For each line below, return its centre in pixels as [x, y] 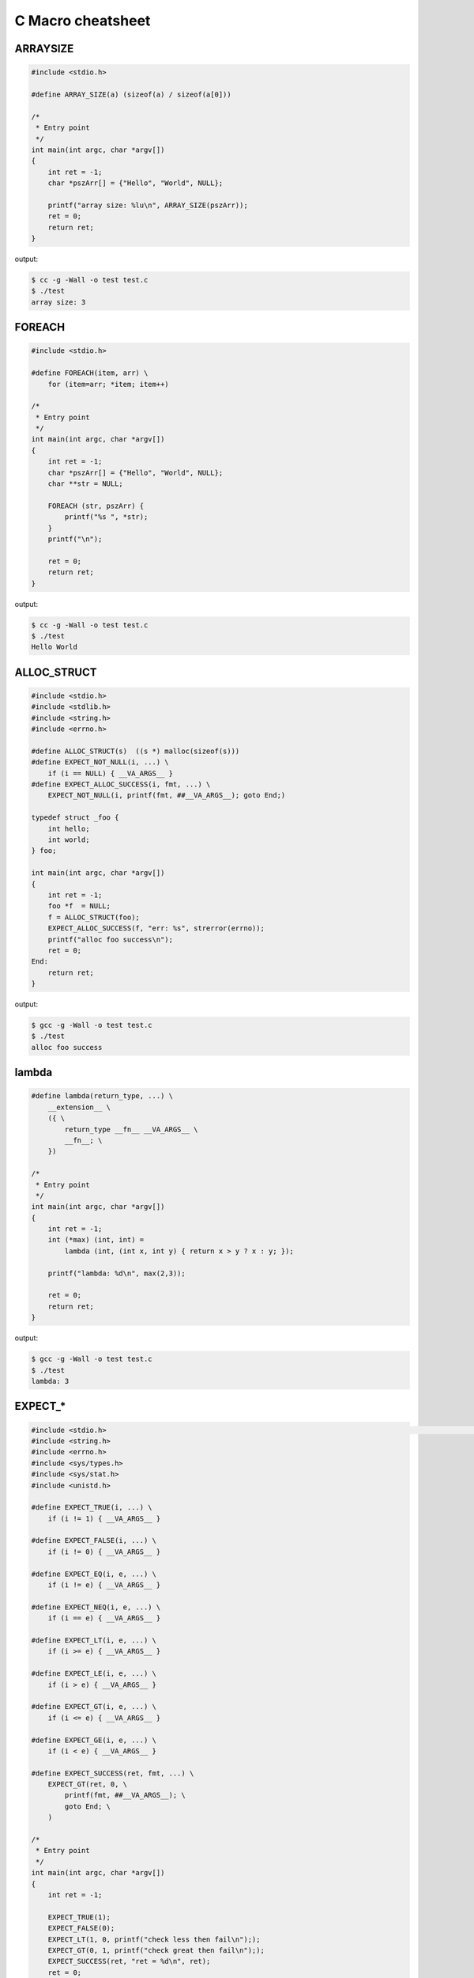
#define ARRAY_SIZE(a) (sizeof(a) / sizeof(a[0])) [132, 94]
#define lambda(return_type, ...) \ [102, 1096]
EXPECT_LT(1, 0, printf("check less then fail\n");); [154, 1939]
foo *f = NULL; [79, 906]
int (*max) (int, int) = [96, 1240]
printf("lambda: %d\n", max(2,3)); [117, 1273]
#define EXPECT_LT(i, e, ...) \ [94, 1640]
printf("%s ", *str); [106, 517]
